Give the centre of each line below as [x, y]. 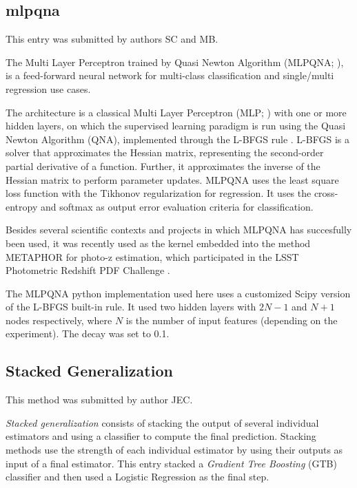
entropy [22, 206]
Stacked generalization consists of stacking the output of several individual [162, 422]
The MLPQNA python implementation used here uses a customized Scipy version [178, 293]
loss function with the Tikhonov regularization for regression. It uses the [159, 193]
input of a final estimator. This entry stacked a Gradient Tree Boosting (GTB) [171, 463]
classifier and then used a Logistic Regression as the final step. [137, 477]
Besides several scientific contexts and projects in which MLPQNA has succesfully [179, 230]
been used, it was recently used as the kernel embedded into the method [158, 243]
